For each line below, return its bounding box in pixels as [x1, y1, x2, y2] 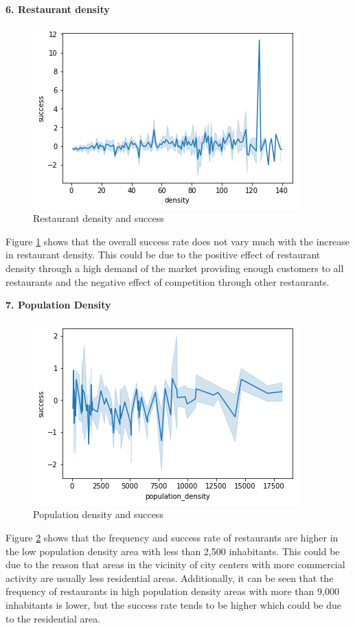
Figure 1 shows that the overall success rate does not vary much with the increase [5, 234, 350, 248]
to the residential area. [5, 611, 101, 625]
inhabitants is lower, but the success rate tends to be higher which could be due [5, 597, 342, 612]
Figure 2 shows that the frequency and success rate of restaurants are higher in [5, 530, 339, 544]
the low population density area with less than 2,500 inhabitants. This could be [5, 543, 340, 558]
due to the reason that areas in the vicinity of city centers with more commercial [5, 557, 345, 572]
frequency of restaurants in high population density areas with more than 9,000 [5, 584, 339, 598]
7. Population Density [5, 298, 111, 312]
